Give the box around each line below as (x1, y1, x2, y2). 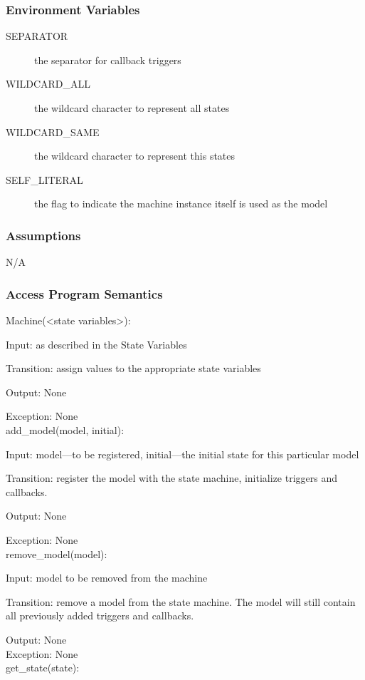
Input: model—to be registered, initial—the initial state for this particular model (6, 446, 359, 461)
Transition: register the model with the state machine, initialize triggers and (6, 470, 338, 485)
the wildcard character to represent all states (34, 101, 230, 115)
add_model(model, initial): (6, 422, 125, 437)
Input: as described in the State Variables (6, 336, 187, 351)
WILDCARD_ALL (6, 76, 90, 91)
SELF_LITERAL (6, 172, 83, 187)
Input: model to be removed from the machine (6, 570, 208, 585)
